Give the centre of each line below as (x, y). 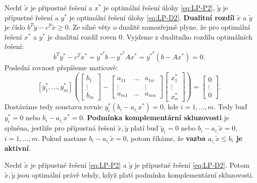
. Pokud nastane (62, 138)
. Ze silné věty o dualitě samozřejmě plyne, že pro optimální (159, 27)
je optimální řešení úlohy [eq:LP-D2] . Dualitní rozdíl (152, 17)
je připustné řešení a (61, 7)
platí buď (144, 128)
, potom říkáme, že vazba (166, 138)
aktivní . (18, 148)
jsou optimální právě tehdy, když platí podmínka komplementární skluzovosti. (135, 174)
